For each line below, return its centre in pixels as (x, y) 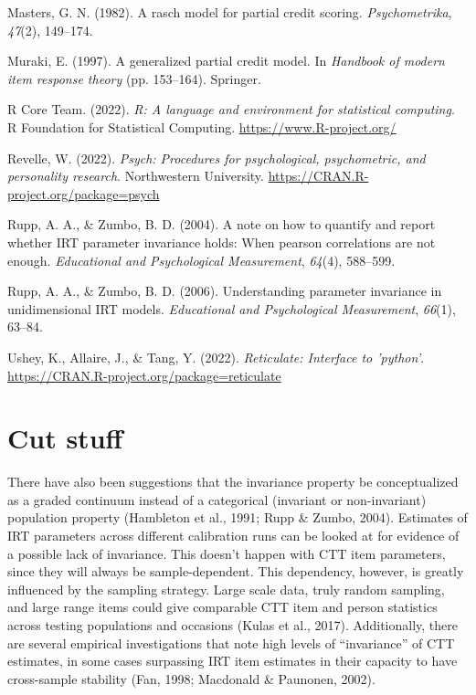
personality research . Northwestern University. (136, 176)
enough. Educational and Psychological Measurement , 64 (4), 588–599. (201, 260)
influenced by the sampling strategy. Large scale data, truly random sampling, (226, 589)
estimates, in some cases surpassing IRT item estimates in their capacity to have (233, 661)
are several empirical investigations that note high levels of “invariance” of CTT (231, 642)
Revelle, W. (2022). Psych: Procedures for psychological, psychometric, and (217, 158)
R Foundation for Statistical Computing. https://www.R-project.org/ (202, 126)
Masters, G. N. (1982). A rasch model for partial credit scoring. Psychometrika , (230, 12)
